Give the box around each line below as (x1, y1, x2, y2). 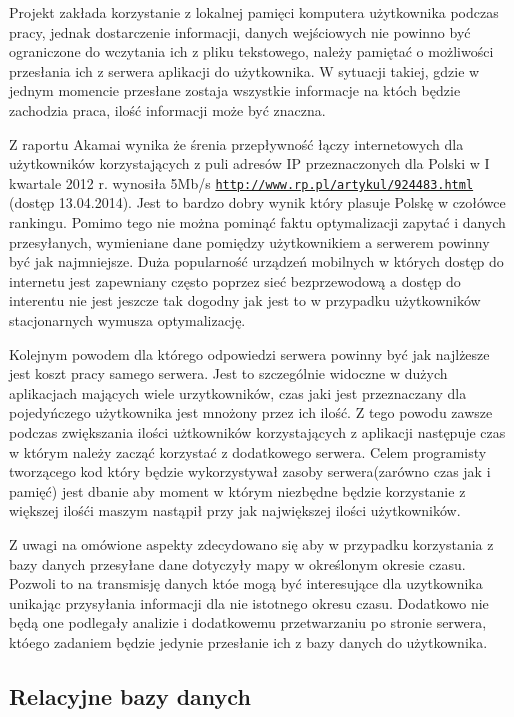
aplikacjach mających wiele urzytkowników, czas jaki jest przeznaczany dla (9, 382, 467, 403)
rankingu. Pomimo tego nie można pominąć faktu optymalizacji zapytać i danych (9, 212, 506, 232)
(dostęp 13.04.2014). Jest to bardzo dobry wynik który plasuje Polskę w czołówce (9, 192, 506, 213)
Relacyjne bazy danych (9, 680, 251, 711)
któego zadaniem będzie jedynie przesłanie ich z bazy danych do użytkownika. (9, 631, 488, 652)
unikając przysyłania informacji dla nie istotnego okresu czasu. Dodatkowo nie (9, 592, 489, 613)
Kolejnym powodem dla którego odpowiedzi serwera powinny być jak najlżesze (9, 343, 490, 364)
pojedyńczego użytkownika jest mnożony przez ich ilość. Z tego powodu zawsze (9, 402, 493, 423)
